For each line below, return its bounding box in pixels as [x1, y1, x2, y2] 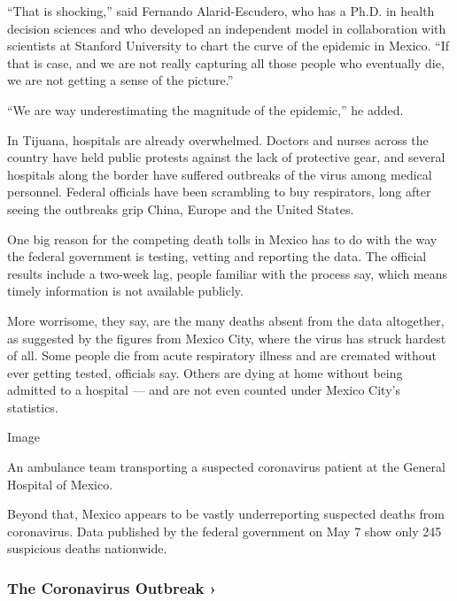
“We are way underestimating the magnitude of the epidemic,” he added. [7, 100, 404, 119]
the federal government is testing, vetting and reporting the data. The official [7, 247, 427, 266]
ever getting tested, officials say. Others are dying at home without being [7, 363, 403, 381]
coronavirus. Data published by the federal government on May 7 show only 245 [7, 521, 442, 540]
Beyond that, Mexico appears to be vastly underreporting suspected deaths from [7, 505, 445, 523]
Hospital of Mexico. [7, 474, 113, 493]
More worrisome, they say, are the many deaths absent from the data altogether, [7, 311, 445, 329]
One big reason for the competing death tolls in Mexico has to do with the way [7, 229, 438, 248]
